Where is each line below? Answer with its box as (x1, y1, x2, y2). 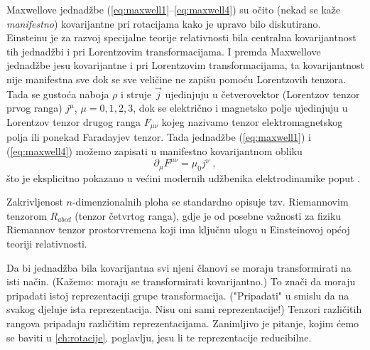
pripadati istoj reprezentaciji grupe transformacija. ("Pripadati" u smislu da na (6, 287, 349, 302)
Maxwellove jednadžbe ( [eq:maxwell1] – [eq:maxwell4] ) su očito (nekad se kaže (6, 2, 341, 16)
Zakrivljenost (6, 194, 63, 209)
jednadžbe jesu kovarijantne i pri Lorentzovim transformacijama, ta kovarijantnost (6, 58, 364, 73)
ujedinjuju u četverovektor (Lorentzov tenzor (165, 86, 360, 101)
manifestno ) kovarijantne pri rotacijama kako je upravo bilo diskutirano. (6, 16, 321, 31)
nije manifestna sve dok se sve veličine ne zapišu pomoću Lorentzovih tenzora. (6, 71, 347, 86)
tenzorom (6, 208, 47, 223)
